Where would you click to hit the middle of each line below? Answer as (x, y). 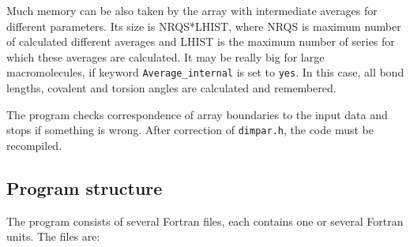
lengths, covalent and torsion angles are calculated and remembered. (171, 88)
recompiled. (34, 145)
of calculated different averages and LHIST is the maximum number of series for (201, 41)
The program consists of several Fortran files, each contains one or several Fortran (205, 221)
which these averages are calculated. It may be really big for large (166, 56)
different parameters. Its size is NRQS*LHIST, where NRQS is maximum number (204, 26)
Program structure (85, 187)
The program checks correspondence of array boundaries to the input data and (197, 114)
